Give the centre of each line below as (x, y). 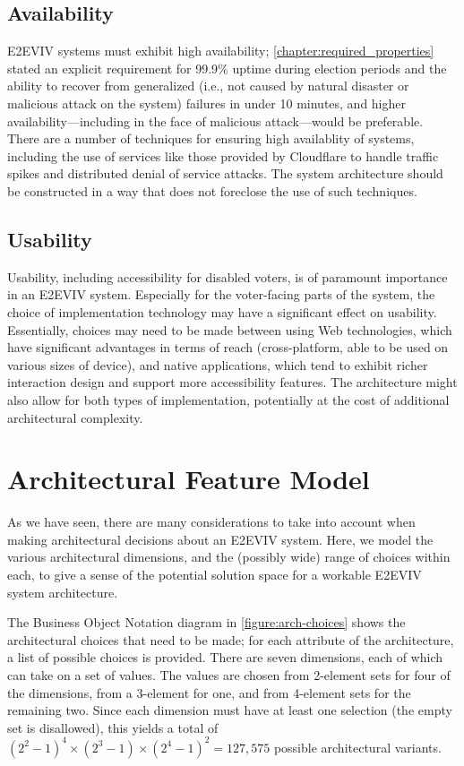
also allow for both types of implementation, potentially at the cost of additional (228, 399)
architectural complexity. (75, 417)
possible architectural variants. (357, 747)
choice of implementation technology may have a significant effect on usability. (222, 311)
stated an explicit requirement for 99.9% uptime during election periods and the (227, 68)
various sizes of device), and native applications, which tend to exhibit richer (218, 364)
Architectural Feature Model (189, 479)
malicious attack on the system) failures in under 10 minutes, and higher (207, 103)
